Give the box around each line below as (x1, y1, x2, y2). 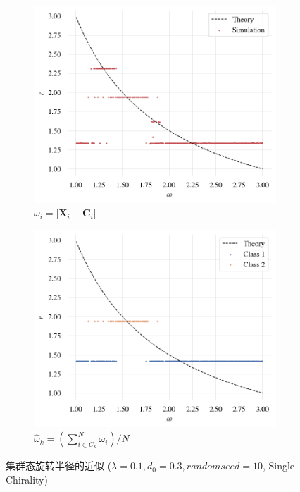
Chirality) (6, 472, 48, 486)
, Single (262, 458, 295, 473)
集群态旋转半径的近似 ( (6, 458, 112, 473)
